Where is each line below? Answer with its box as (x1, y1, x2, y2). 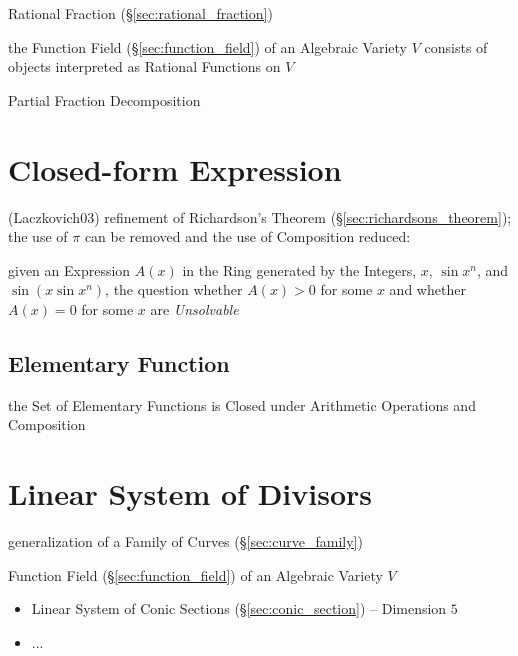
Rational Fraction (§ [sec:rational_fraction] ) (8, 3, 273, 23)
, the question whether (105, 279, 243, 300)
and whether (389, 279, 466, 300)
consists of (424, 36, 488, 57)
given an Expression (8, 259, 131, 280)
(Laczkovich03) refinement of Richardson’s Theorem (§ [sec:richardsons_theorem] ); (8, 206, 512, 227)
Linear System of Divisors (8, 473, 373, 514)
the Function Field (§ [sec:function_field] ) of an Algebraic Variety (8, 36, 407, 57)
